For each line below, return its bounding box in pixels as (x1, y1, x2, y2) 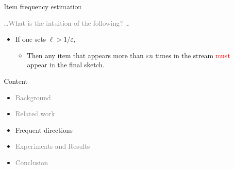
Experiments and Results (15, 141, 90, 151)
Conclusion (15, 157, 48, 167)
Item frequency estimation (4, 1, 82, 11)
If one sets (15, 34, 46, 44)
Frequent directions (15, 124, 73, 135)
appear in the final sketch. (27, 60, 105, 70)
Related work (15, 108, 55, 119)
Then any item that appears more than (27, 50, 144, 60)
